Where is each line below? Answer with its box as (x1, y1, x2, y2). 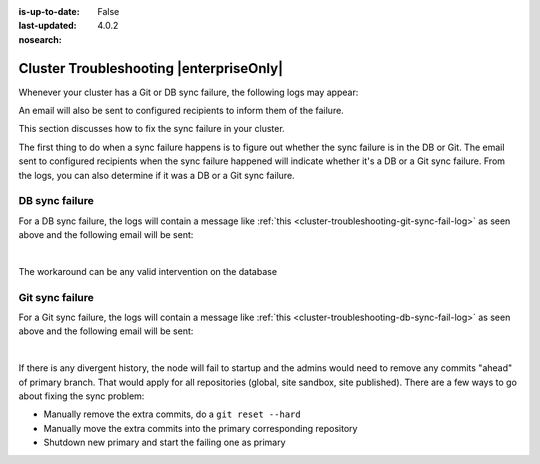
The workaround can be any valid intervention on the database (18, 265, 278, 277)
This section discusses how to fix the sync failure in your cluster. (18, 123, 285, 135)
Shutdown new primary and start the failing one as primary (43, 436, 286, 449)
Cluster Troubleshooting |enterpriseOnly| (18, 60, 284, 77)
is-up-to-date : (18, 6, 80, 17)
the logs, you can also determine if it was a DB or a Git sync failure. (18, 169, 295, 181)
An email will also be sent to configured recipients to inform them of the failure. (18, 105, 344, 117)
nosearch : (18, 33, 62, 45)
